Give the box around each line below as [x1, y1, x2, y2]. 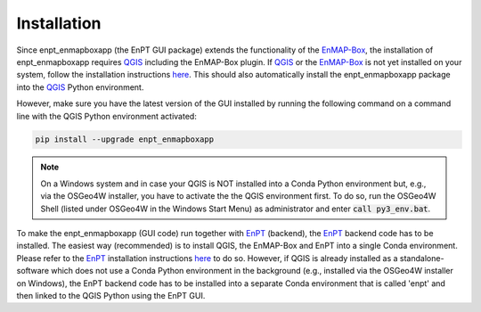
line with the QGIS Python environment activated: [16, 111, 198, 121]
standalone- [399, 252, 444, 263]
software [16, 266, 49, 276]
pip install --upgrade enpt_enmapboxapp [35, 135, 214, 144]
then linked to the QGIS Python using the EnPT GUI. [16, 290, 206, 300]
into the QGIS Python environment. [16, 81, 144, 93]
